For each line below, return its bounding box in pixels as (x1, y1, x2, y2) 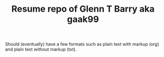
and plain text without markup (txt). (5, 46, 77, 52)
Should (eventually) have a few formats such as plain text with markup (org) (5, 41, 160, 47)
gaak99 (67, 14, 99, 25)
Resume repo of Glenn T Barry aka (11, 3, 155, 15)
